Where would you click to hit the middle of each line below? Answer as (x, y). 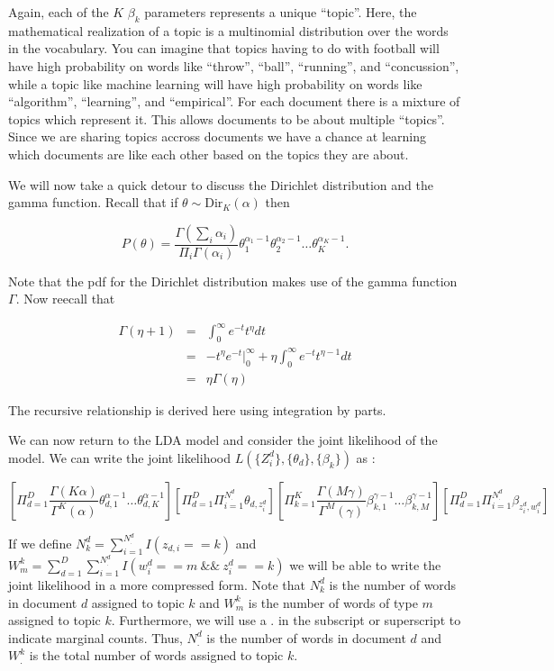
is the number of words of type (333, 602)
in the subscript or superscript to (369, 620)
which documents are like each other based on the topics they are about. (209, 154)
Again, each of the (59, 12)
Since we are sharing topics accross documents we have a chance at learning (218, 136)
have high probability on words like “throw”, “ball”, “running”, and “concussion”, (234, 65)
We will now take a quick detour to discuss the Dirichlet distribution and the (221, 184)
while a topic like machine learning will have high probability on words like (215, 83)
